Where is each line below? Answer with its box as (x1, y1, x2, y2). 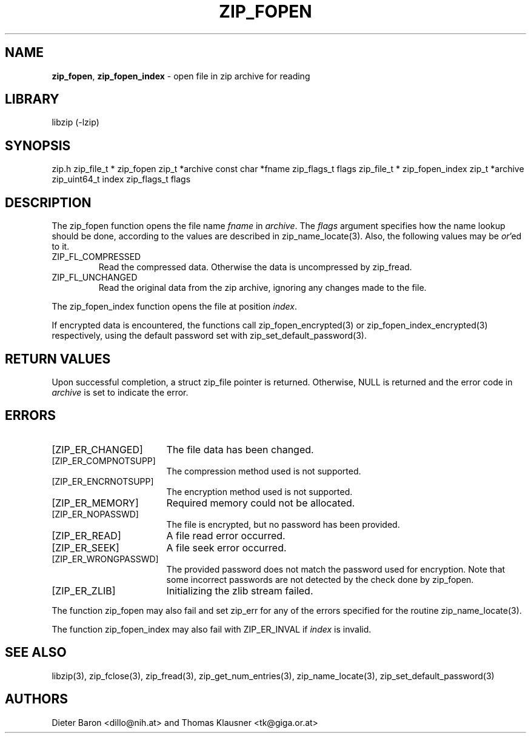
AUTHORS (5, 691, 68, 707)
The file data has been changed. (166, 443, 314, 456)
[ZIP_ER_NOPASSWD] (52, 508, 139, 519)
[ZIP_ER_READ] (52, 529, 121, 542)
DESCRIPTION (5, 194, 92, 210)
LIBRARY (5, 91, 59, 107)
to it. (52, 241, 70, 252)
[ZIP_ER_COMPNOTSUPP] (52, 455, 156, 466)
